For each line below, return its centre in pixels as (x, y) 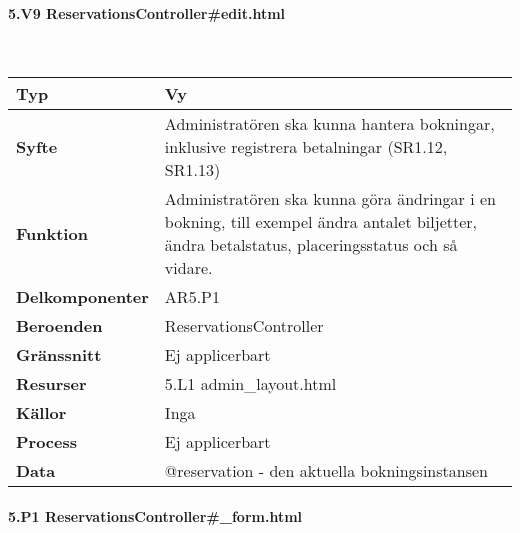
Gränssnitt (59, 355)
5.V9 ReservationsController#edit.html (147, 12)
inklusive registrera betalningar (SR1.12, (306, 147)
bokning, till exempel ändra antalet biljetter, (321, 222)
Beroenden (59, 326)
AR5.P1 (192, 297)
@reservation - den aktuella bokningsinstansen (326, 471)
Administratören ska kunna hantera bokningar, (329, 124)
